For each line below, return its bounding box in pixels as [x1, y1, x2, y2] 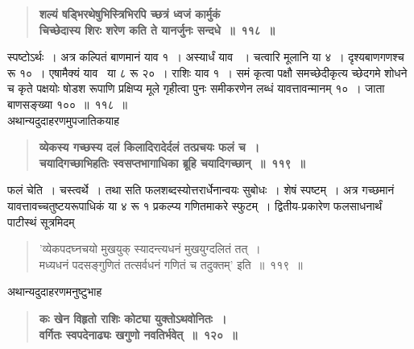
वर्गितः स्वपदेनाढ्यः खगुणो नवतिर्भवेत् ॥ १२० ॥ [39, 326, 238, 343]
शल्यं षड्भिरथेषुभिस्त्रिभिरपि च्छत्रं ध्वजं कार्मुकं [39, 6, 221, 22]
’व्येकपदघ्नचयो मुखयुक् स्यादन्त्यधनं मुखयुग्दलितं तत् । [39, 240, 261, 257]
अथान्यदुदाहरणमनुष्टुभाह [7, 283, 102, 300]
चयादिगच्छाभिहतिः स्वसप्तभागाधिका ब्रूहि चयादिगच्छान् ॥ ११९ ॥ [39, 154, 305, 171]
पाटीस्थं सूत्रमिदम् [7, 213, 75, 230]
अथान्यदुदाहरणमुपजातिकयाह [7, 111, 119, 128]
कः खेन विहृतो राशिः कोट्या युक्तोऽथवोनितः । [39, 310, 227, 326]
